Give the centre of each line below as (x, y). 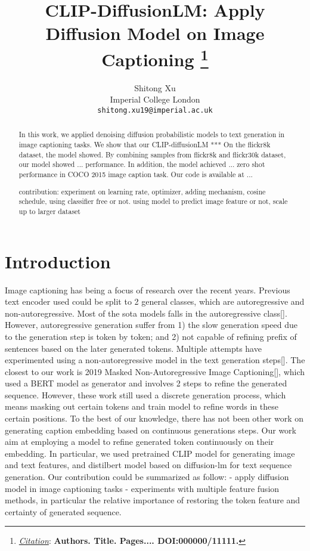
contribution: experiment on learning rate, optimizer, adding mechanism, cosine (142, 191)
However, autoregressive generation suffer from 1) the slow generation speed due (151, 325)
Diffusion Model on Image (155, 33)
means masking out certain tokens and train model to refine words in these (142, 406)
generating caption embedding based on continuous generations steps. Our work (151, 430)
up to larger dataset (49, 211)
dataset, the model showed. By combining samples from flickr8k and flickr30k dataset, (152, 154)
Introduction (58, 261)
